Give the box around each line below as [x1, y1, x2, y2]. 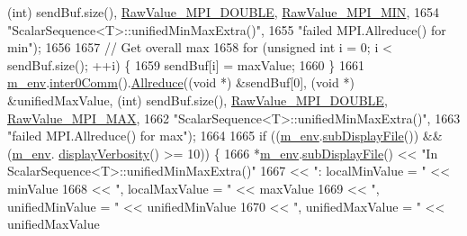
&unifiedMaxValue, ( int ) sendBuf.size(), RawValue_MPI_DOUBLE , [7, 90, 388, 109]
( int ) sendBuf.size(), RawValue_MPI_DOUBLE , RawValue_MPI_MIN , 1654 [7, 3, 439, 21]
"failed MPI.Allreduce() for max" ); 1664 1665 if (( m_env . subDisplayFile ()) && [7, 126, 443, 145]
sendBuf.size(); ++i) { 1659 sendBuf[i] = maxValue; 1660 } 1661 [7, 55, 364, 74]
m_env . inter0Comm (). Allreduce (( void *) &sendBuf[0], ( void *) [7, 73, 355, 92]
